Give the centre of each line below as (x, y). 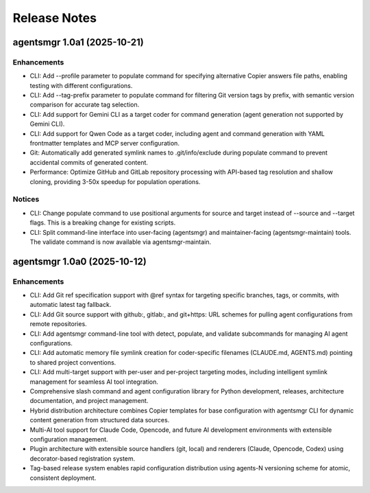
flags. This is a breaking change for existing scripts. (103, 222)
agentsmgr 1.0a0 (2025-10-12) (79, 261)
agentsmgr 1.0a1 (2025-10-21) (78, 42)
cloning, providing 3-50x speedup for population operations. (115, 181)
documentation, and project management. (89, 401)
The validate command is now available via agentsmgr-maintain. (121, 242)
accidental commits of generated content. (89, 162)
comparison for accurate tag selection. (85, 105)
